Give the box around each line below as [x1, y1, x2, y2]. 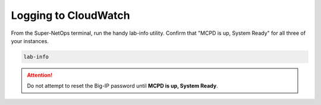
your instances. [11, 37, 49, 44]
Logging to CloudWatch [11, 9, 130, 22]
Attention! [27, 71, 53, 78]
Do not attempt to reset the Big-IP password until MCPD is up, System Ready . [27, 83, 218, 90]
